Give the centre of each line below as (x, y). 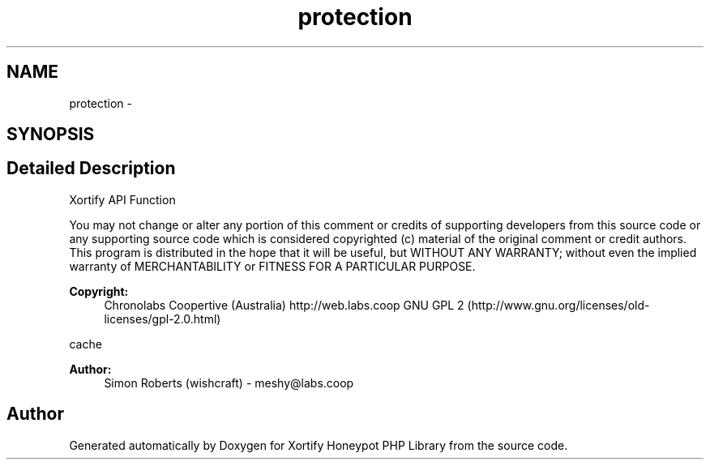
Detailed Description (91, 169)
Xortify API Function (122, 199)
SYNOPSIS (51, 135)
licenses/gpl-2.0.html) (163, 319)
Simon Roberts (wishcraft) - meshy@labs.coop (229, 383)
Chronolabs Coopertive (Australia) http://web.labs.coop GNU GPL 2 (284, 305)
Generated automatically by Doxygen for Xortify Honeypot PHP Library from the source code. (319, 445)
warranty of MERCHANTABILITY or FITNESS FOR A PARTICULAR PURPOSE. (272, 266)
